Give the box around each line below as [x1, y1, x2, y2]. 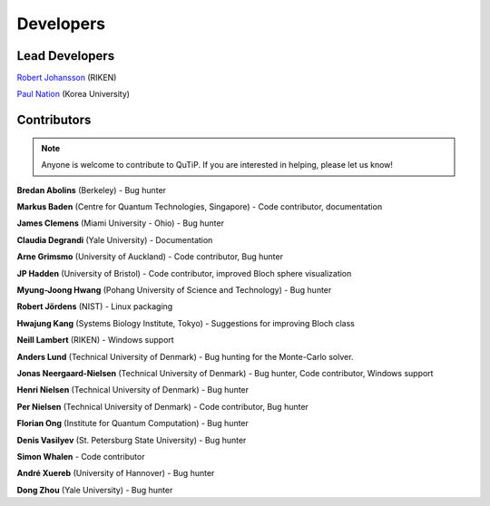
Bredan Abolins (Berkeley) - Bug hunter [16, 184, 167, 195]
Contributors [16, 112, 92, 128]
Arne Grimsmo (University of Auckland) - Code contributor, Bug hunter [16, 251, 283, 262]
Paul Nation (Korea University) [16, 89, 131, 100]
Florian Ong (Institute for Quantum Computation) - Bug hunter [16, 418, 250, 429]
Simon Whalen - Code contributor [16, 451, 145, 462]
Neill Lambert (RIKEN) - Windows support [16, 335, 174, 345]
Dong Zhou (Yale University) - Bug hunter [16, 484, 173, 495]
